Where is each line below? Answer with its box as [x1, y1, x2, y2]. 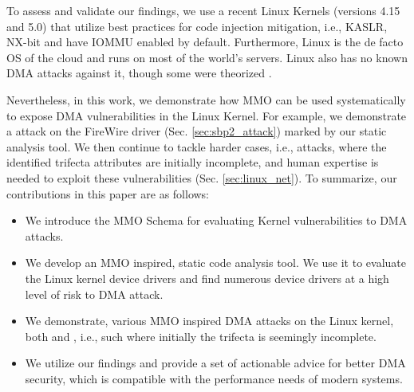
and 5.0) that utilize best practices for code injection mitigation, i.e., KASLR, [6, 18, 388, 34]
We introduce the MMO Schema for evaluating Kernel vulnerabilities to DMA [25, 212, 408, 229]
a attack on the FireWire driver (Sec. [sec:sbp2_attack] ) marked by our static [6, 123, 387, 139]
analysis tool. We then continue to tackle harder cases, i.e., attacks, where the [6, 138, 387, 155]
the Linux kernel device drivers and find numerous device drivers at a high [25, 269, 389, 286]
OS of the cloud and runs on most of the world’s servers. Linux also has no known [6, 49, 408, 65]
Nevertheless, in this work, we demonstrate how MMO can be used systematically [6, 91, 406, 108]
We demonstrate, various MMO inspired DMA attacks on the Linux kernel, [25, 312, 394, 329]
